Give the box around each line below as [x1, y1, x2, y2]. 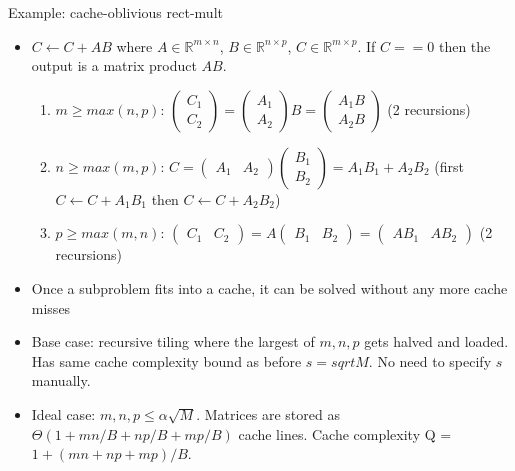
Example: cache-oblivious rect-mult [8, 2, 223, 22]
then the [438, 35, 491, 56]
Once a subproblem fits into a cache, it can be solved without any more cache [31, 277, 508, 298]
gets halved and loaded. [364, 331, 509, 352]
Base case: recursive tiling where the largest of [31, 331, 315, 352]
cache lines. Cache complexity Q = [238, 423, 452, 444]
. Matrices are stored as [196, 403, 340, 424]
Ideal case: [31, 403, 96, 424]
